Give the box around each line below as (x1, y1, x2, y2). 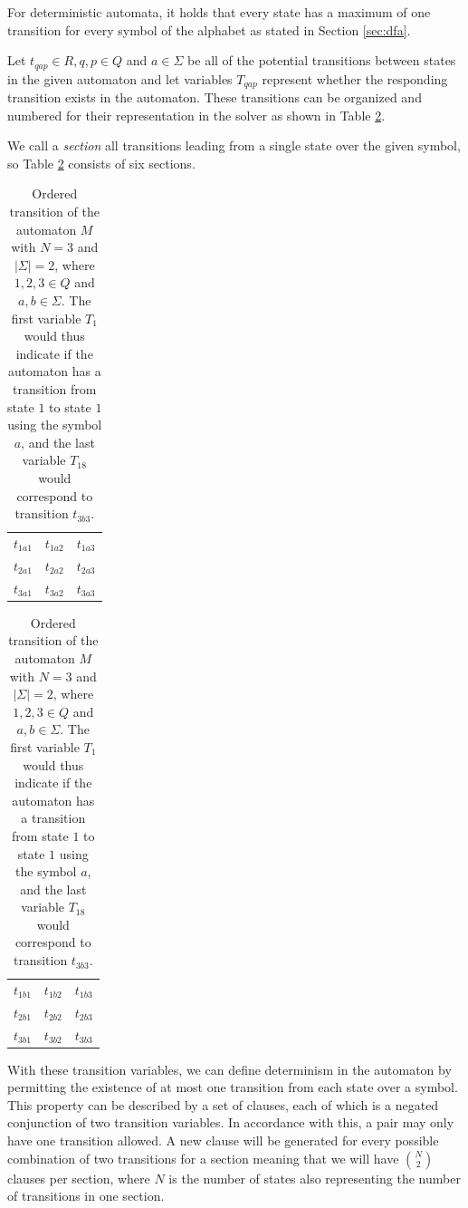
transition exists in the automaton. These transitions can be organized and (7, 88, 422, 107)
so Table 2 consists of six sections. (7, 153, 196, 172)
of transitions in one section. (7, 1186, 165, 1205)
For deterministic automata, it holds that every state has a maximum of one (7, 3, 431, 21)
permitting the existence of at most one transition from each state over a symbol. (7, 1078, 458, 1097)
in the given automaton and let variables (7, 69, 233, 88)
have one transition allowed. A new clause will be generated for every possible (7, 1131, 439, 1150)
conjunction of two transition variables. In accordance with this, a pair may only (7, 1113, 454, 1132)
